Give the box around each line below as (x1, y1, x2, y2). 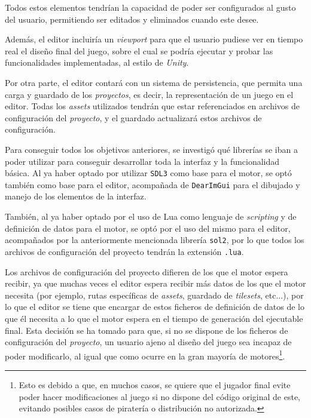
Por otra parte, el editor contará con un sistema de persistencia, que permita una (5, 76, 303, 88)
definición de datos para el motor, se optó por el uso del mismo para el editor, (5, 222, 291, 234)
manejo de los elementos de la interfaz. (5, 190, 147, 202)
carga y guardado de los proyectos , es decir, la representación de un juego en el (5, 88, 294, 100)
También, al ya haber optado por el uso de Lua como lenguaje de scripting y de (5, 210, 297, 223)
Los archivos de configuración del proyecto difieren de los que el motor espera (5, 265, 288, 278)
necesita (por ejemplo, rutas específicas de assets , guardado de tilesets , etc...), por (5, 288, 304, 301)
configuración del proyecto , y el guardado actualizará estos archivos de (5, 111, 262, 124)
